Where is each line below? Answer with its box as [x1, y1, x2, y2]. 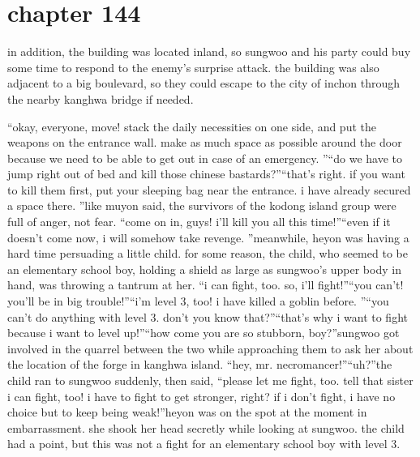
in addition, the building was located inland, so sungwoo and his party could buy [7, 43, 411, 60]
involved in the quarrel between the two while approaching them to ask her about [7, 340, 414, 357]
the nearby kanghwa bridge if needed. [7, 90, 194, 107]
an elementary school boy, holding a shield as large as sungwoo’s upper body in [7, 260, 401, 277]
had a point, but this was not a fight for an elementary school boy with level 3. [7, 435, 401, 452]
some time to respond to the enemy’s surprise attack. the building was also [7, 58, 379, 75]
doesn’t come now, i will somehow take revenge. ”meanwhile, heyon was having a [7, 228, 409, 246]
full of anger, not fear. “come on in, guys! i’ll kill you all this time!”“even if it [7, 213, 391, 230]
